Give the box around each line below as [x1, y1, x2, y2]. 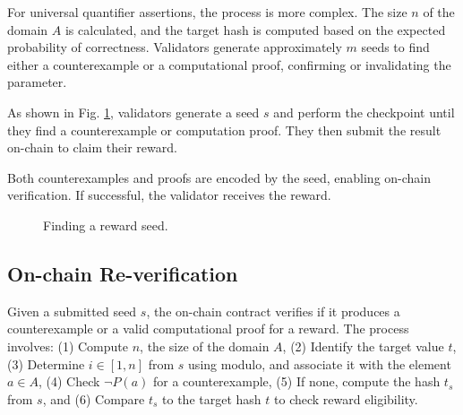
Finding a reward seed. [43, 215, 168, 234]
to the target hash [162, 389, 262, 408]
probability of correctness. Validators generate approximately [7, 38, 342, 56]
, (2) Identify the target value [282, 336, 444, 355]
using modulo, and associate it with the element [188, 354, 451, 373]
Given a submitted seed [7, 301, 137, 320]
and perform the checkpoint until [273, 102, 455, 121]
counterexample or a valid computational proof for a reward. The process [7, 319, 409, 338]
